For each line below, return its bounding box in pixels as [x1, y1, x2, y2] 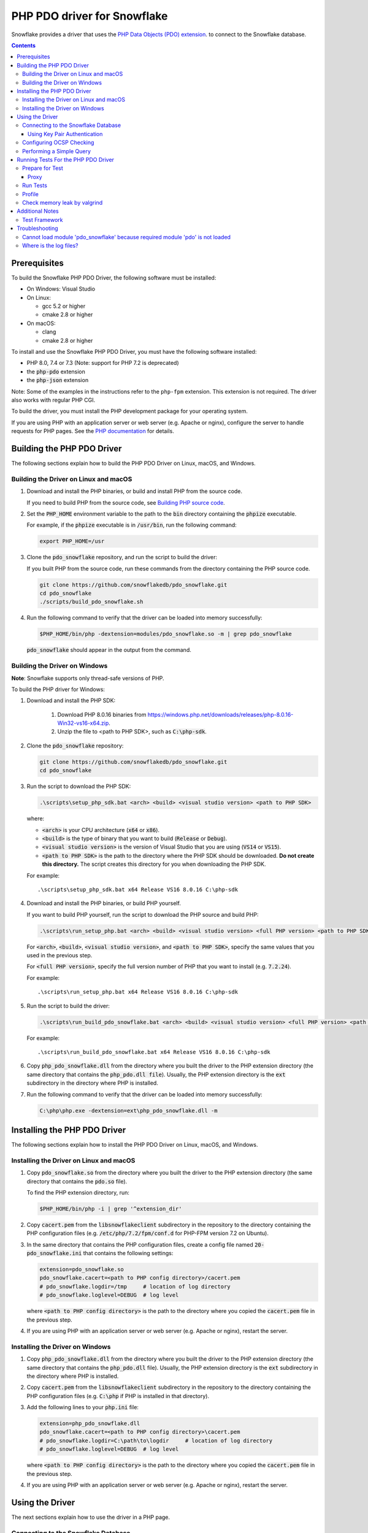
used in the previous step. [26, 952, 93, 959]
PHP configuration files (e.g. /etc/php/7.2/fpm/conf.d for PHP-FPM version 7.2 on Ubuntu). [26, 1229, 269, 1237]
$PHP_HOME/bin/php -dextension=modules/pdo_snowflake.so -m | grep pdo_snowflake [39, 630, 293, 638]
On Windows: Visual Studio [26, 285, 96, 292]
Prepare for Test [22, 164, 64, 172]
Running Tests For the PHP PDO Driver [17, 156, 115, 164]
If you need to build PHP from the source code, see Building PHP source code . [26, 499, 225, 506]
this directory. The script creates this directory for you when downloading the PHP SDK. [42, 860, 266, 868]
